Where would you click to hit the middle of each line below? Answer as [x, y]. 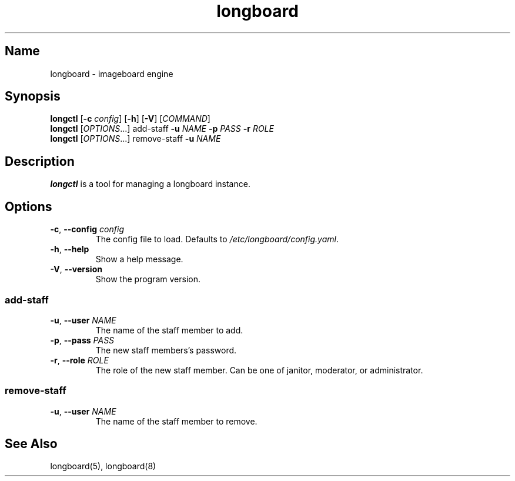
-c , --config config [87, 229]
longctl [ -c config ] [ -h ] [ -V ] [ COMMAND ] [130, 119]
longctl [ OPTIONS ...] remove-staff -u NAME [136, 139]
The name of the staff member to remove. [176, 421]
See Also [31, 444]
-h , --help [70, 249]
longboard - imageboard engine [112, 74]
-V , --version [76, 269]
